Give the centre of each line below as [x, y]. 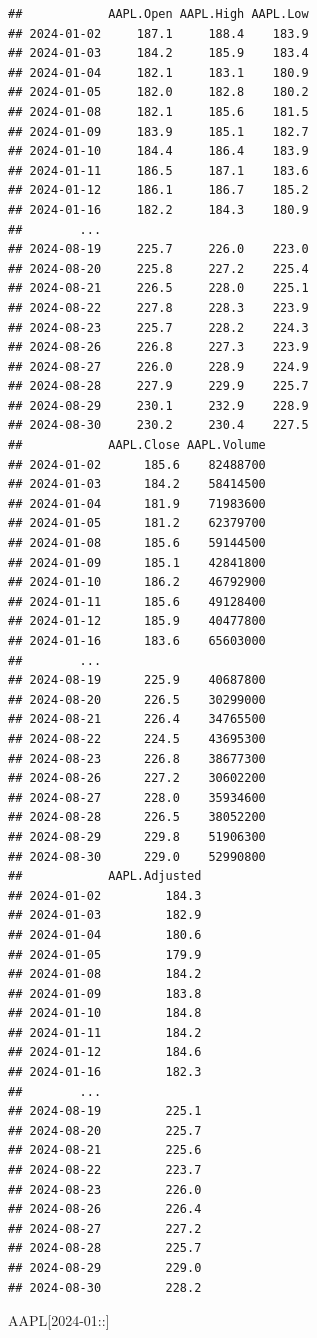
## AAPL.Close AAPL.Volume [137, 445]
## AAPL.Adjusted [105, 876]
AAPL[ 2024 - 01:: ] [59, 1320]
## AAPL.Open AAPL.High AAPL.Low [158, 14]
